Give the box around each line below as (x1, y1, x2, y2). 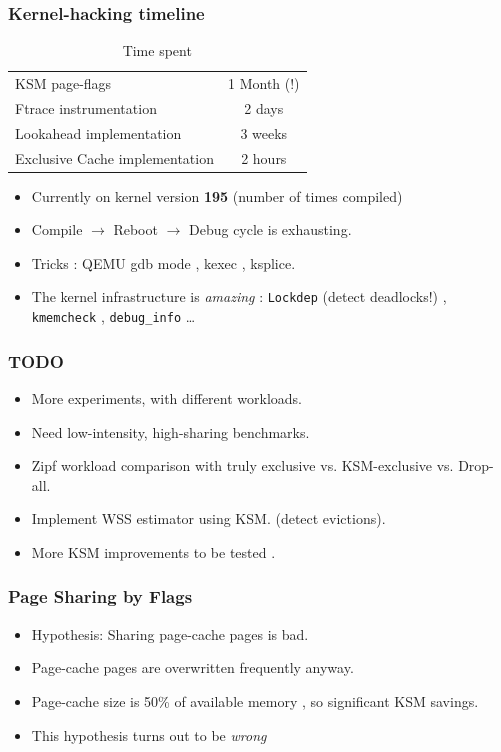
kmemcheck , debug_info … (31, 306, 196, 327)
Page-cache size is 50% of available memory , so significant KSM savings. (31, 690, 479, 711)
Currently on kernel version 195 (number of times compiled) (31, 185, 403, 206)
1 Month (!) (227, 73, 300, 94)
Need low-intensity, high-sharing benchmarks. (31, 421, 310, 442)
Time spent (122, 40, 192, 61)
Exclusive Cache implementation (15, 147, 214, 168)
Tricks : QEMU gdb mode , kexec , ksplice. (31, 252, 296, 273)
